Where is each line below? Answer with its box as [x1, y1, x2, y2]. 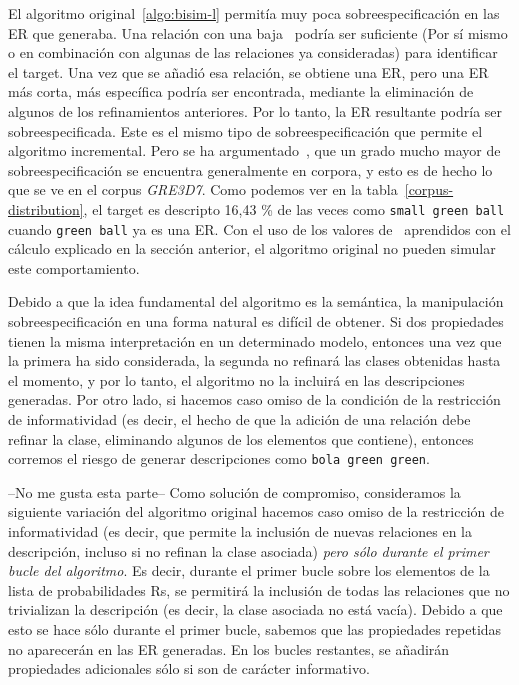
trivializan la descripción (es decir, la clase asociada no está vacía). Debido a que [8, 599, 503, 620]
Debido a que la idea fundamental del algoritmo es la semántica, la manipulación [8, 291, 504, 312]
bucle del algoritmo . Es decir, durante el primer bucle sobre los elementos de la [8, 560, 490, 581]
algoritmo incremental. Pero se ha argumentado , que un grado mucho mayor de [8, 140, 501, 161]
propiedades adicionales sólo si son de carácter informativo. [8, 658, 370, 679]
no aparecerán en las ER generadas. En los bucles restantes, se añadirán [8, 638, 450, 659]
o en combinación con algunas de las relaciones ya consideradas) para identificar [8, 42, 498, 63]
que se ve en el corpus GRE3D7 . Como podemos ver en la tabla [8, 179, 398, 200]
